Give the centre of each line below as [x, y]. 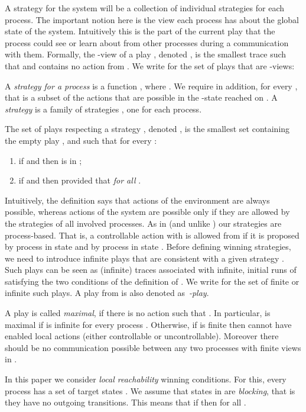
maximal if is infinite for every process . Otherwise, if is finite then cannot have [148, 324]
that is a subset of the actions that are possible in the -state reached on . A [141, 97]
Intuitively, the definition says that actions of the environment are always [137, 200]
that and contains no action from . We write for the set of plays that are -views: [150, 65]
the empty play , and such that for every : [81, 140]
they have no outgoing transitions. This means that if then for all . [126, 402]
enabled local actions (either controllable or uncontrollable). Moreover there [142, 336]
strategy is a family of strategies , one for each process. [103, 109]
